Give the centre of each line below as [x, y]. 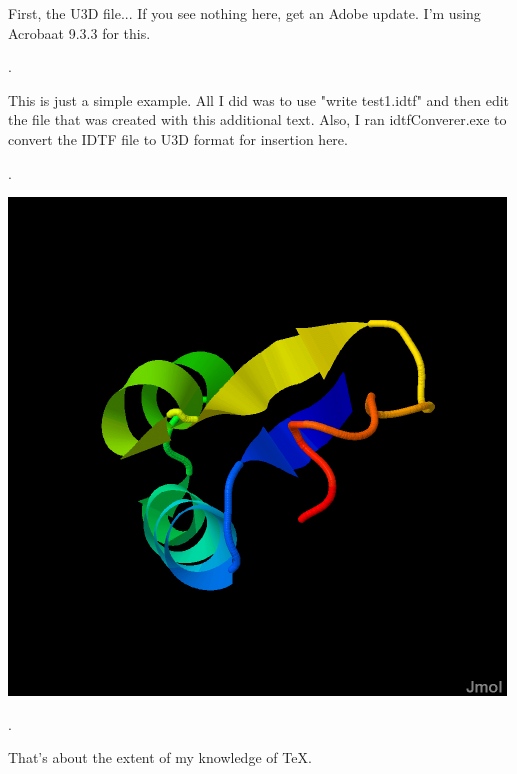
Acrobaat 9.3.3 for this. [79, 32]
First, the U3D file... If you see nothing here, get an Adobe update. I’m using [244, 13]
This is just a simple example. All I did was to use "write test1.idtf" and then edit [259, 99]
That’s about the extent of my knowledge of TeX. [160, 757]
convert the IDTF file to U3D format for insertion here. [178, 138]
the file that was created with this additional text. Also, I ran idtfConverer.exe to [257, 119]
